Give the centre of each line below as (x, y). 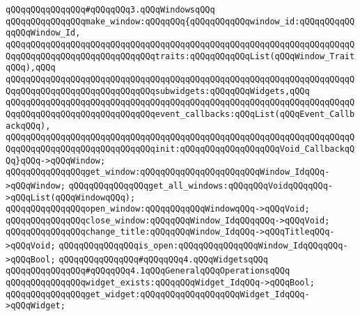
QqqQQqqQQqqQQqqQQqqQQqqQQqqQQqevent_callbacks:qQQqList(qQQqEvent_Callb (180, 114)
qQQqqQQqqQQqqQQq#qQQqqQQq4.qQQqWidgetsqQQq (163, 259)
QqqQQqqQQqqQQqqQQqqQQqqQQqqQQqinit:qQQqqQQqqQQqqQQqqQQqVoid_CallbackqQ (180, 149)
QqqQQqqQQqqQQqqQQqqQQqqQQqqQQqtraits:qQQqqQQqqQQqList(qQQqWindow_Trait (180, 56)
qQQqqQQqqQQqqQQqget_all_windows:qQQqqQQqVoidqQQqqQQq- (201, 185)
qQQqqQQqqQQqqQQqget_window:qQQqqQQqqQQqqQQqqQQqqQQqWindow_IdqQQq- (168, 172)
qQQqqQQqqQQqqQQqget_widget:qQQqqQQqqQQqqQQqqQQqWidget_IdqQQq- (158, 294)
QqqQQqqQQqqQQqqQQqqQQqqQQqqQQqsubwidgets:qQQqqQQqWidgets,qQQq (158, 91)
